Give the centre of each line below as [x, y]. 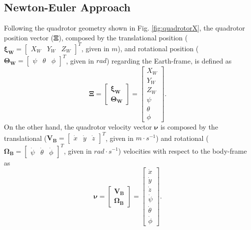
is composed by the [189, 126]
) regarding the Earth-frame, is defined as [169, 60]
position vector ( [29, 37]
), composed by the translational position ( [123, 37]
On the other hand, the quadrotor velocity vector [78, 126]
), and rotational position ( [158, 48]
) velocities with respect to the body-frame [182, 150]
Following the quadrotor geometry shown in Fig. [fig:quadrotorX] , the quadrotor [125, 28]
